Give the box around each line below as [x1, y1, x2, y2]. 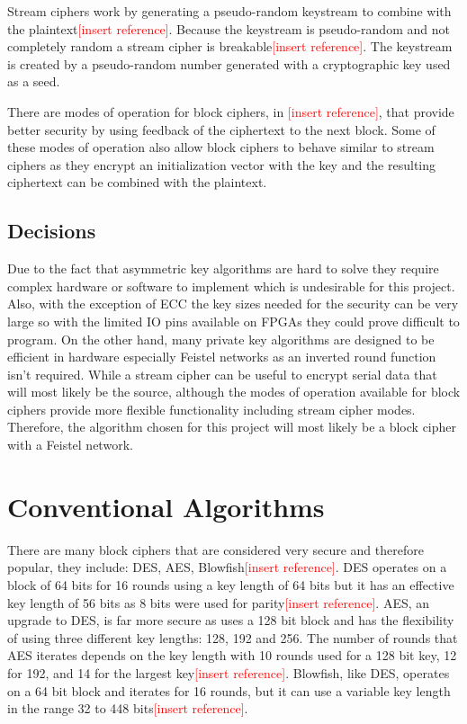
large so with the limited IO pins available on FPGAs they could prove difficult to [7, 311, 460, 330]
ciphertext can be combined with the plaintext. [7, 173, 267, 192]
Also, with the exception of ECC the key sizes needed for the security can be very [7, 294, 459, 313]
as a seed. [7, 72, 60, 91]
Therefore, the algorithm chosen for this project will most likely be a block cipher [7, 417, 457, 436]
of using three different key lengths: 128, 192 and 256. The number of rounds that [7, 628, 458, 647]
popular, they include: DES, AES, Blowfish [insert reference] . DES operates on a [7, 558, 447, 577]
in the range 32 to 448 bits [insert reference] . [7, 699, 248, 718]
